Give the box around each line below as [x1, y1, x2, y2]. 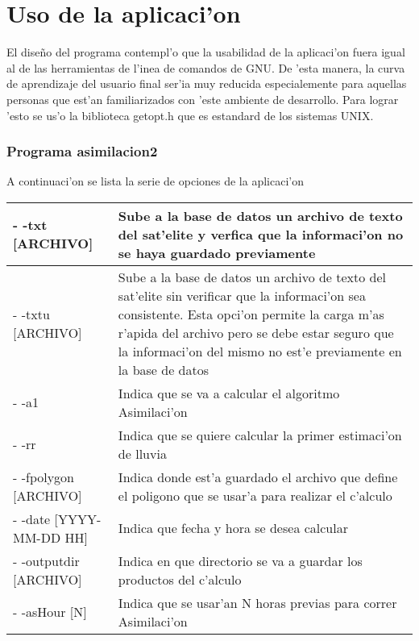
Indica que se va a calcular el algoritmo [118, 383, 340, 402]
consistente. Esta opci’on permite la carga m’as [118, 304, 384, 323]
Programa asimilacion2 [6, 141, 158, 161]
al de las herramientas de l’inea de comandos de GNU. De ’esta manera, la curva [6, 59, 405, 76]
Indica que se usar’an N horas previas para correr [118, 593, 397, 612]
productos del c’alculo [118, 569, 242, 589]
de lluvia [118, 443, 167, 463]
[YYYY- [54, 509, 102, 528]
